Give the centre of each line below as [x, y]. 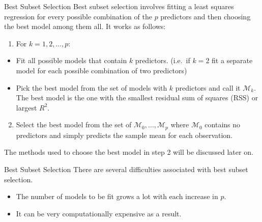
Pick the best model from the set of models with [92, 87]
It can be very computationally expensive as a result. [99, 213]
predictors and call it [208, 87]
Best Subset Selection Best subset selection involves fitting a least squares [119, 6]
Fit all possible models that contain [71, 60]
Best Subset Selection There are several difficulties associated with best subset [126, 169]
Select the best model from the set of [74, 124]
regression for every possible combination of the [78, 16]
